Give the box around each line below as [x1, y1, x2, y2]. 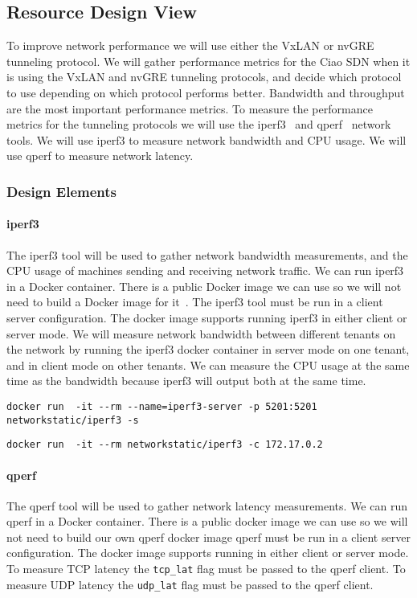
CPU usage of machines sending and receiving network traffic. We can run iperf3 [6, 262, 404, 279]
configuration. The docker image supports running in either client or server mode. [6, 544, 409, 561]
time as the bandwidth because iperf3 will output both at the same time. [6, 372, 366, 389]
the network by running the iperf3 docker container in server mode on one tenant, [6, 341, 410, 358]
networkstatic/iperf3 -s [6, 414, 139, 426]
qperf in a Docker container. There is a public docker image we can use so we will [6, 513, 408, 530]
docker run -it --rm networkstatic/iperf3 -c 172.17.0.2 [6, 439, 323, 451]
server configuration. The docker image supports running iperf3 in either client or [6, 309, 407, 326]
